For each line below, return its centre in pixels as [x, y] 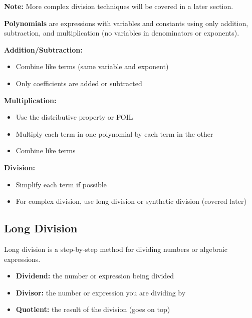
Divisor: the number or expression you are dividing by [101, 292]
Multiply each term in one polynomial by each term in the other [114, 133]
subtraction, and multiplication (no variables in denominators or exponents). [122, 33]
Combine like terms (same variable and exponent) [92, 66]
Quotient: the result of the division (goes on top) [93, 309]
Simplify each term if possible [61, 184]
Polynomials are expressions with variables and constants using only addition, [126, 23]
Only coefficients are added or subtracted [79, 83]
